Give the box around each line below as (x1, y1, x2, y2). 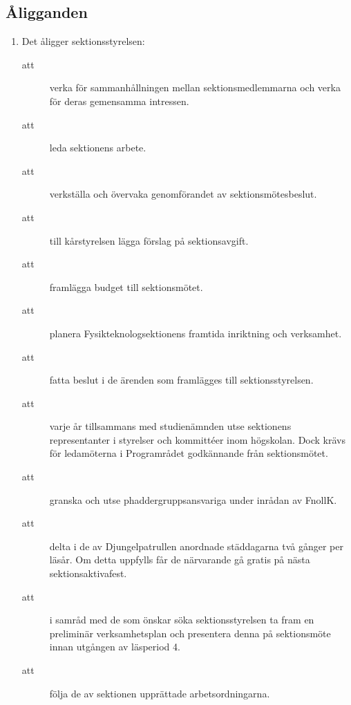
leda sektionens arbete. (49, 140, 146, 155)
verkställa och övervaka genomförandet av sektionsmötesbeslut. (49, 187, 317, 201)
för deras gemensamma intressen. (49, 93, 189, 108)
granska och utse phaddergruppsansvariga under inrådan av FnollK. (49, 492, 337, 507)
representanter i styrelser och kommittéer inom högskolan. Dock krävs (49, 432, 345, 446)
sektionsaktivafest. (49, 566, 127, 581)
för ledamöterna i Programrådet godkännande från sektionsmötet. (49, 446, 328, 460)
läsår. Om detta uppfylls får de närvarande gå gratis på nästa (49, 552, 310, 567)
